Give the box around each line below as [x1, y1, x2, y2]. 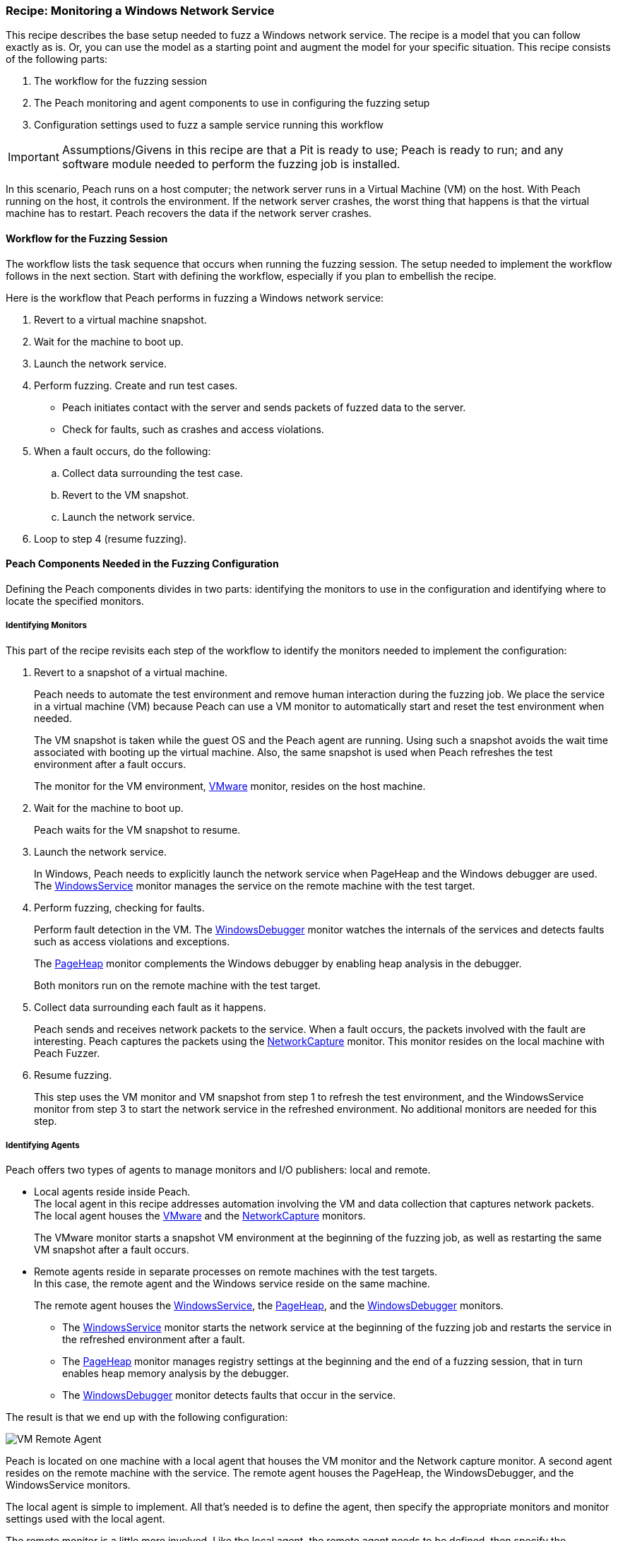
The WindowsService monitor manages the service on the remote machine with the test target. [34, 879, 475, 892]
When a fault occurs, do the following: [34, 444, 211, 457]
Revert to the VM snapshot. [62, 488, 189, 501]
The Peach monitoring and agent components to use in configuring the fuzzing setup [34, 97, 430, 110]
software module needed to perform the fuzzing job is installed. [61, 157, 400, 172]
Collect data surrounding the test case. [62, 466, 243, 479]
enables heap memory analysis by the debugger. [62, 1367, 289, 1380]
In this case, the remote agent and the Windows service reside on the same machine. [34, 1277, 430, 1290]
